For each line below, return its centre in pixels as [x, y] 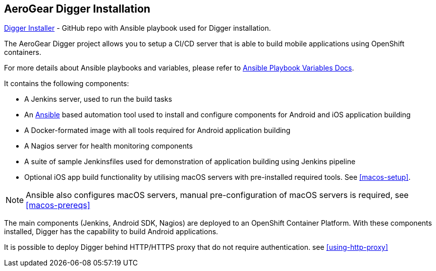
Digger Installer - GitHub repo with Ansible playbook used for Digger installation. [138, 28]
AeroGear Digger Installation [77, 9]
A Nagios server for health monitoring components [108, 146]
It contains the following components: [67, 84]
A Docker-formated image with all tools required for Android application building [157, 130]
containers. [23, 52]
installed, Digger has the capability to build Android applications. [111, 232]
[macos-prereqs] [58, 205]
